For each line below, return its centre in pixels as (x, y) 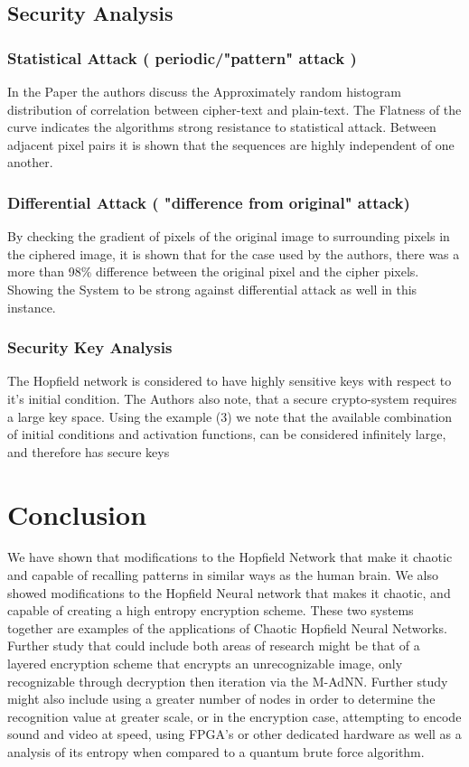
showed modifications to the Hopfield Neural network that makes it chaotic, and (229, 592)
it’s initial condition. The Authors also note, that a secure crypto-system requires (232, 398)
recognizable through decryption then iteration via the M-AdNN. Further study (228, 681)
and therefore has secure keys (89, 451)
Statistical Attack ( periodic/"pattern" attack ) (182, 57)
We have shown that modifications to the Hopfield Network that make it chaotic (230, 557)
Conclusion (77, 514)
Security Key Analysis (90, 347)
